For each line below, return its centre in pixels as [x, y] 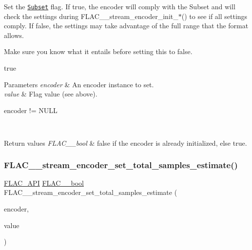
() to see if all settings [214, 16]
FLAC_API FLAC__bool [44, 183]
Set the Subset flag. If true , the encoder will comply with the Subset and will [120, 6]
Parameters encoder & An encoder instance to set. [79, 84]
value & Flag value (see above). [51, 94]
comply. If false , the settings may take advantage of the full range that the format [126, 26]
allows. [14, 35]
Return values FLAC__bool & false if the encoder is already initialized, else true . [126, 143]
